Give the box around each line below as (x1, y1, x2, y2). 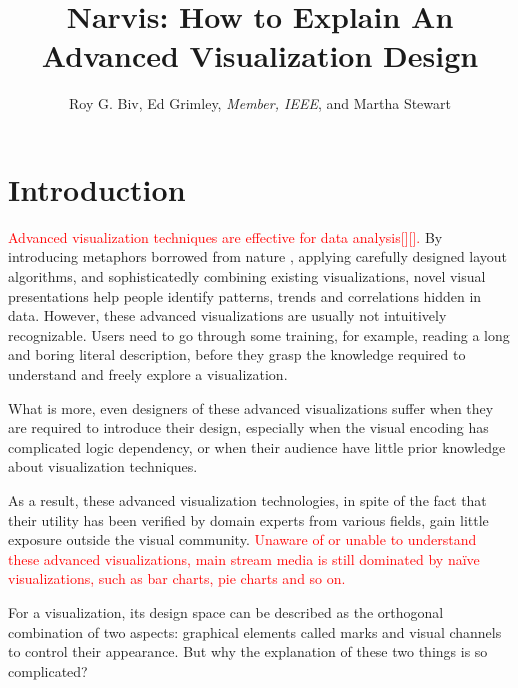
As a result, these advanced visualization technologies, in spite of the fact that (8, 489, 487, 510)
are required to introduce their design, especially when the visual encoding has (8, 417, 489, 438)
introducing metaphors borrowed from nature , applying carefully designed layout (8, 246, 508, 267)
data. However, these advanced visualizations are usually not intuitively (8, 305, 447, 326)
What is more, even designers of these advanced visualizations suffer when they (8, 397, 494, 418)
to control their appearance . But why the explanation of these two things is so (8, 641, 488, 662)
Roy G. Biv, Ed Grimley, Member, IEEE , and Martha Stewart (69, 93, 451, 114)
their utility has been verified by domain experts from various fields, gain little (8, 509, 489, 530)
